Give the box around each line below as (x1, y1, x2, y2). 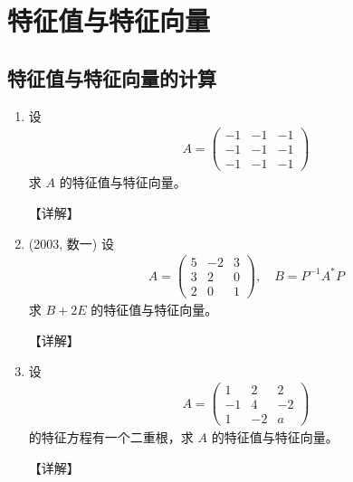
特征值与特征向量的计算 (7, 63, 216, 91)
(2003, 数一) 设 (28, 233, 114, 252)
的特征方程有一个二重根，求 (28, 428, 194, 447)
